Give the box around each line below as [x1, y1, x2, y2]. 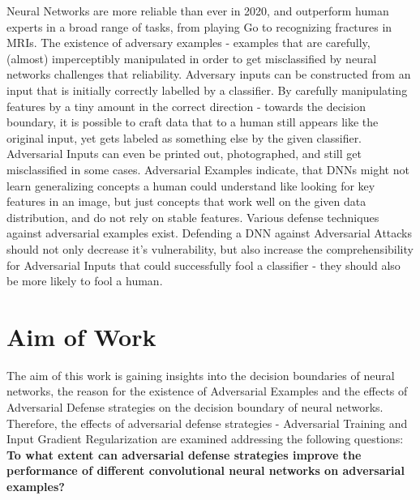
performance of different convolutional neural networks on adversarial [6, 462, 405, 479]
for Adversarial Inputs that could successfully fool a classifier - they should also [6, 256, 401, 273]
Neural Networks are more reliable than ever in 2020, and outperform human [6, 2, 389, 19]
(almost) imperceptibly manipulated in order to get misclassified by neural [6, 49, 377, 66]
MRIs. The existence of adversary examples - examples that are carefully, [6, 34, 371, 51]
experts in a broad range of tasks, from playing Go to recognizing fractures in [6, 18, 392, 35]
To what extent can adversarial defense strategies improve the [6, 446, 362, 463]
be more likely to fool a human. [6, 272, 163, 289]
